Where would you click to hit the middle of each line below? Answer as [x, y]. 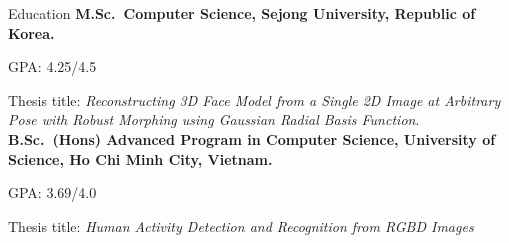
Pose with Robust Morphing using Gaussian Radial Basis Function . [214, 119]
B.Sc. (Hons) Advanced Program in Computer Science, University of [252, 138]
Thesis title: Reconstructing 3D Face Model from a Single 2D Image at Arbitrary [254, 99]
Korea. [31, 32]
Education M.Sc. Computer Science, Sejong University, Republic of [242, 13]
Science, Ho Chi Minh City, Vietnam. [140, 158]
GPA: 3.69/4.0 [52, 192]
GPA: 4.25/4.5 [52, 66]
